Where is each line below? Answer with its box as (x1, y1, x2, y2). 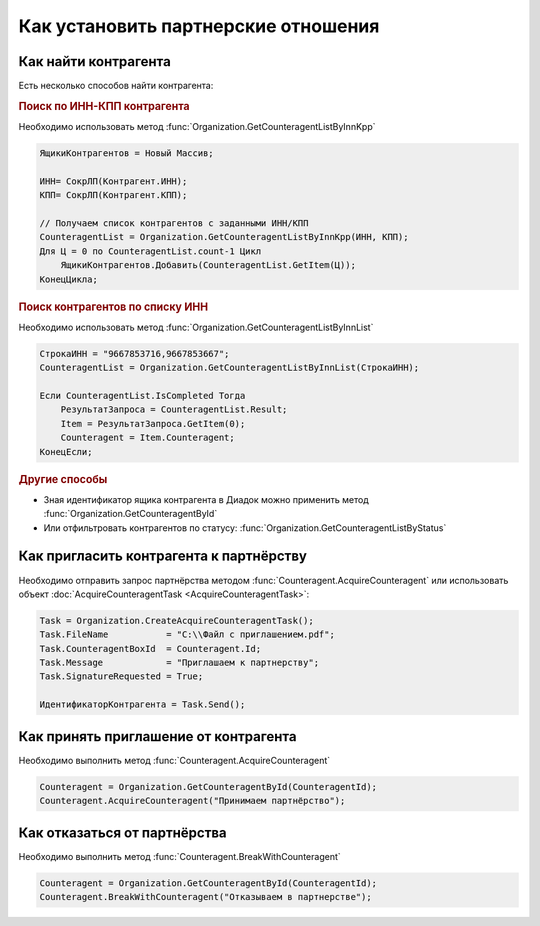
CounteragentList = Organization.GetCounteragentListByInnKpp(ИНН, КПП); (39, 231, 409, 243)
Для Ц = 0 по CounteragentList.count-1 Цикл (39, 245, 262, 257)
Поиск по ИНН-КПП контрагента (18, 99, 190, 113)
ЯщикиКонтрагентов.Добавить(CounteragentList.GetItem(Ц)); (60, 260, 357, 271)
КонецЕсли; (39, 446, 93, 457)
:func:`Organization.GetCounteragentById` (43, 508, 218, 520)
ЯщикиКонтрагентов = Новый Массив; (39, 148, 214, 159)
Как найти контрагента (18, 53, 172, 70)
